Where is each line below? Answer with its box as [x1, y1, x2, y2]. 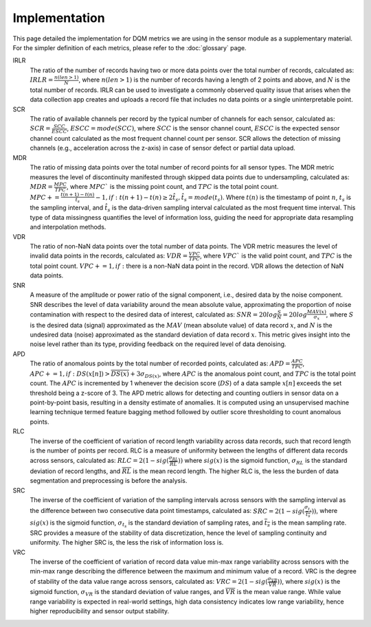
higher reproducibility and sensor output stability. [30, 607, 170, 615]
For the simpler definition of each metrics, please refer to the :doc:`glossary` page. [12, 43, 247, 52]
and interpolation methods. [30, 223, 106, 231]
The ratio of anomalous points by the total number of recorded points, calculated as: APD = [30, 359, 291, 367]
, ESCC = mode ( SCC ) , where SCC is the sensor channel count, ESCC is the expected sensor [66, 124, 340, 133]
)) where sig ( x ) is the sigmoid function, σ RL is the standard [177, 457, 348, 466]
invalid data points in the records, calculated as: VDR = [30, 251, 188, 260]
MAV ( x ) [306, 308, 326, 315]
